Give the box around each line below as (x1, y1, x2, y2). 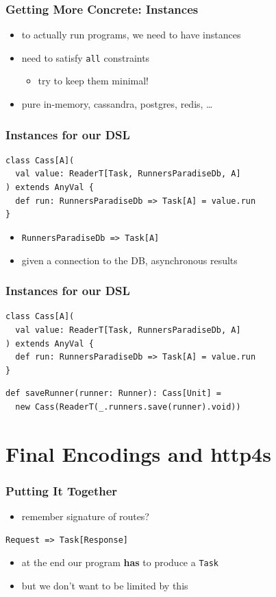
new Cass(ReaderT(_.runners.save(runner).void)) (15, 401, 241, 412)
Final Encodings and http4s (5, 439, 271, 467)
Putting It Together (5, 482, 118, 499)
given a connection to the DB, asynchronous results (21, 253, 238, 267)
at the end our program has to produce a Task (21, 555, 219, 570)
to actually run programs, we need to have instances (21, 27, 241, 42)
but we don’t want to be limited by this (21, 578, 188, 592)
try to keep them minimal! (38, 73, 149, 88)
